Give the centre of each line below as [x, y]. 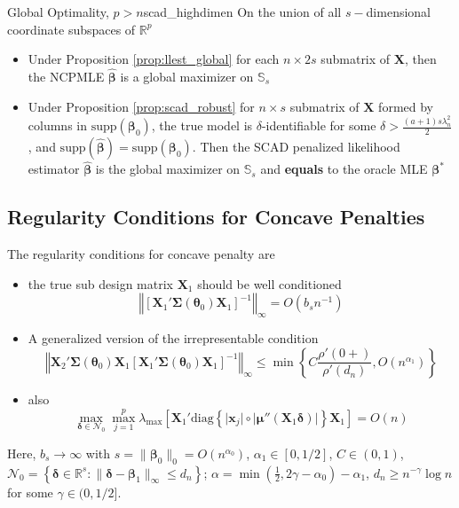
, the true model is [202, 125]
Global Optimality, [58, 12]
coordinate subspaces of [71, 29]
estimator [54, 169]
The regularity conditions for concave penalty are [141, 254]
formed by [406, 106]
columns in [57, 125]
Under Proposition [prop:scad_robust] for [141, 106]
